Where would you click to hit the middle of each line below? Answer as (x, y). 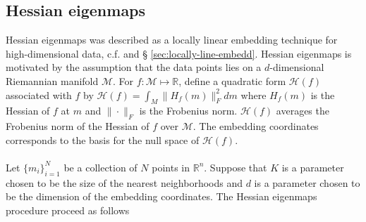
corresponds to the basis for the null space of (103, 139)
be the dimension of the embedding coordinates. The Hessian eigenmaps (161, 196)
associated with (39, 94)
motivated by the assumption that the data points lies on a (134, 67)
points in (171, 167)
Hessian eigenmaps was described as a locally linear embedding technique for (172, 40)
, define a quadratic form (232, 80)
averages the (303, 111)
